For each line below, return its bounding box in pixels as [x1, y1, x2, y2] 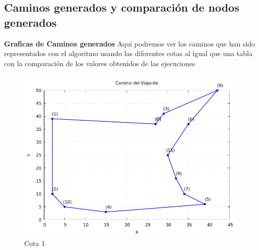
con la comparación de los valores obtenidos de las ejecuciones [4, 58, 196, 68]
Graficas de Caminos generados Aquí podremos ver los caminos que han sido [4, 38, 255, 48]
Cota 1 [24, 237, 45, 248]
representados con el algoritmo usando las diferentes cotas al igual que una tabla [4, 48, 252, 59]
